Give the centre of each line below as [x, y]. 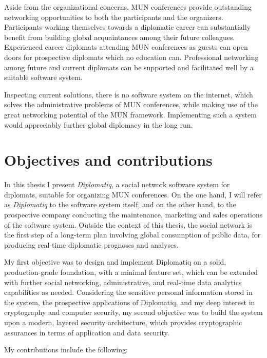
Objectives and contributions [108, 160]
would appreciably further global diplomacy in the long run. [99, 124]
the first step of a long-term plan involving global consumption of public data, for [132, 235]
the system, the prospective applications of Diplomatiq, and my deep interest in [130, 302]
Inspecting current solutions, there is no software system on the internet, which [129, 94]
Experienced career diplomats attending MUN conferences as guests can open [126, 47]
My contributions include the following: [66, 350]
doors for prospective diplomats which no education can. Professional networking [131, 57]
